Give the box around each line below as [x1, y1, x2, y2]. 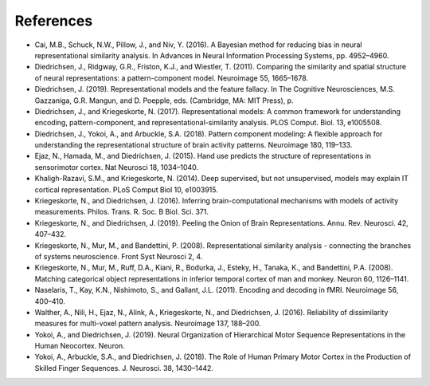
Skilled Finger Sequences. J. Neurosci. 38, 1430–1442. [34, 363, 214, 372]
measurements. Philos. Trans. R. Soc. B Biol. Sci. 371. [34, 207, 209, 217]
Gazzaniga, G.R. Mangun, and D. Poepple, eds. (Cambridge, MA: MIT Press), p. [34, 96, 294, 105]
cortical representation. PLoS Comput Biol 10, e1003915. [34, 184, 218, 195]
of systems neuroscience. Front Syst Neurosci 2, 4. [34, 251, 203, 261]
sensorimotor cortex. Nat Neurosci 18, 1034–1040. [34, 162, 199, 171]
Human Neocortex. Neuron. [34, 341, 125, 351]
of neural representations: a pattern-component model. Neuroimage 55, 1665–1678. [34, 73, 309, 83]
